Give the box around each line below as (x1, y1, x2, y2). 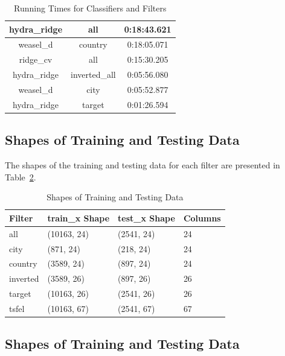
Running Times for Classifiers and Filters (14, 2, 167, 14)
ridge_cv (19, 53, 53, 66)
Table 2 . (5, 170, 36, 183)
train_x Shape (47, 211, 110, 224)
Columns (183, 211, 221, 224)
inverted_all (71, 68, 116, 81)
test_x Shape (118, 211, 175, 224)
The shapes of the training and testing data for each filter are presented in (5, 159, 280, 171)
